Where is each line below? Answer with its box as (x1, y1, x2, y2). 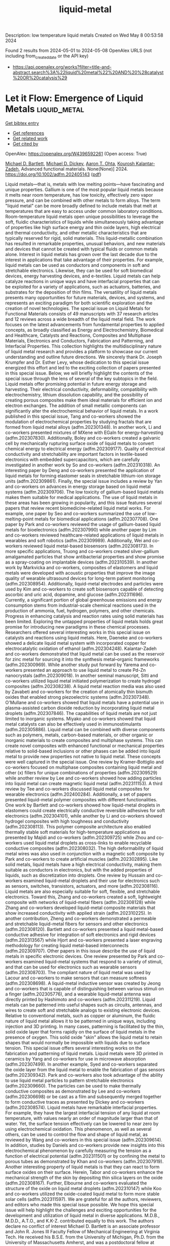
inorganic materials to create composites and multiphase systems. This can (5, 737, 163, 743)
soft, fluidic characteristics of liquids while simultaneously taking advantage (5, 219, 164, 225)
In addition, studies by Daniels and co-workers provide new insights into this (5, 1142, 165, 1148)
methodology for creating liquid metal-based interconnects (5, 942, 129, 948)
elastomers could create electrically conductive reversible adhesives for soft (5, 807, 165, 814)
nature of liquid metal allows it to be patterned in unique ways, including (5, 1018, 156, 1024)
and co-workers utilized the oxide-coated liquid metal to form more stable (5, 1191, 160, 1197)
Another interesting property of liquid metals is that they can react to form (5, 1164, 160, 1170)
